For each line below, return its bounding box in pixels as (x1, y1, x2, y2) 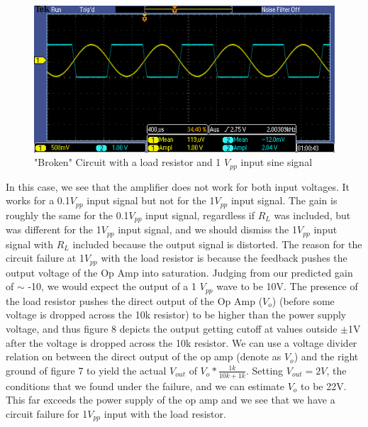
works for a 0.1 (6, 193, 70, 208)
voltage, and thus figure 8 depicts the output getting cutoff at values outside (6, 321, 338, 335)
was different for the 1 (6, 222, 101, 237)
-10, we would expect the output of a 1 (28, 279, 197, 294)
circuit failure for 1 (6, 406, 88, 421)
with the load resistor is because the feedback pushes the (101, 250, 347, 265)
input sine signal (240, 155, 313, 170)
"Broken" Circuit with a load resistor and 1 (34, 155, 221, 170)
